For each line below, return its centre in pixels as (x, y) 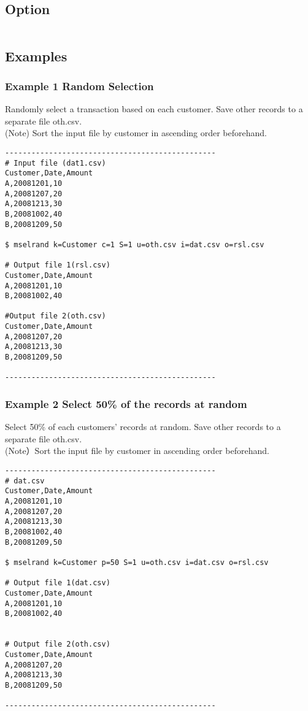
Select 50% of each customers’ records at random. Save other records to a (143, 427)
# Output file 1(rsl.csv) (58, 265)
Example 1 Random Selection (79, 86)
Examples (36, 56)
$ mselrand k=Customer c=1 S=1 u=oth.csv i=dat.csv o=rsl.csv (135, 244)
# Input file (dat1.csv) (56, 163)
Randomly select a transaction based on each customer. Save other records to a (154, 109)
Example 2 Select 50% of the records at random (126, 404)
